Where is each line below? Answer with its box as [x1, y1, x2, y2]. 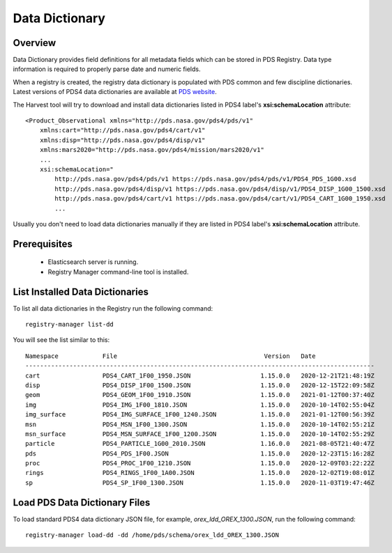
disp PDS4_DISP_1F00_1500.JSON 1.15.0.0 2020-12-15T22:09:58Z [25, 381, 375, 389]
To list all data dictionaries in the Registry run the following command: [13, 304, 213, 313]
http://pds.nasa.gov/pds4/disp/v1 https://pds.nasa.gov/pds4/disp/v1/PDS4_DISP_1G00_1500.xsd [54, 185, 386, 193]
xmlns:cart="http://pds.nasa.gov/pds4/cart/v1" [39, 126, 206, 134]
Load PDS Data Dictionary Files [13, 497, 151, 508]
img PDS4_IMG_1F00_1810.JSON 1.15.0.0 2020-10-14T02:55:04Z [25, 400, 375, 409]
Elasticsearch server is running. [47, 258, 139, 266]
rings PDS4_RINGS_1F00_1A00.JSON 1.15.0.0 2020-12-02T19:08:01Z [25, 469, 375, 477]
